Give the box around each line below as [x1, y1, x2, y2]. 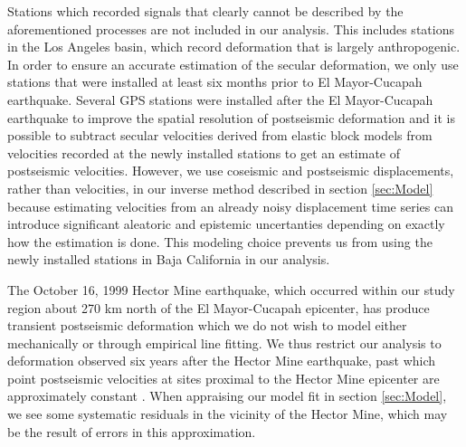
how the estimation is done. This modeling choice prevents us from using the [7, 232, 433, 251]
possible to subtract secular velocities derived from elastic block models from [7, 126, 433, 145]
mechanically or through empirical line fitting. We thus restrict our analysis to [7, 333, 442, 352]
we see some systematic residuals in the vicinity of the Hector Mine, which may [7, 404, 448, 423]
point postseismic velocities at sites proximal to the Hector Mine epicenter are [7, 368, 440, 387]
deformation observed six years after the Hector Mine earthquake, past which [7, 351, 436, 370]
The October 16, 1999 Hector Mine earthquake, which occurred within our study [7, 280, 455, 299]
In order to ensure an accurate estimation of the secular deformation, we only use [7, 54, 459, 73]
